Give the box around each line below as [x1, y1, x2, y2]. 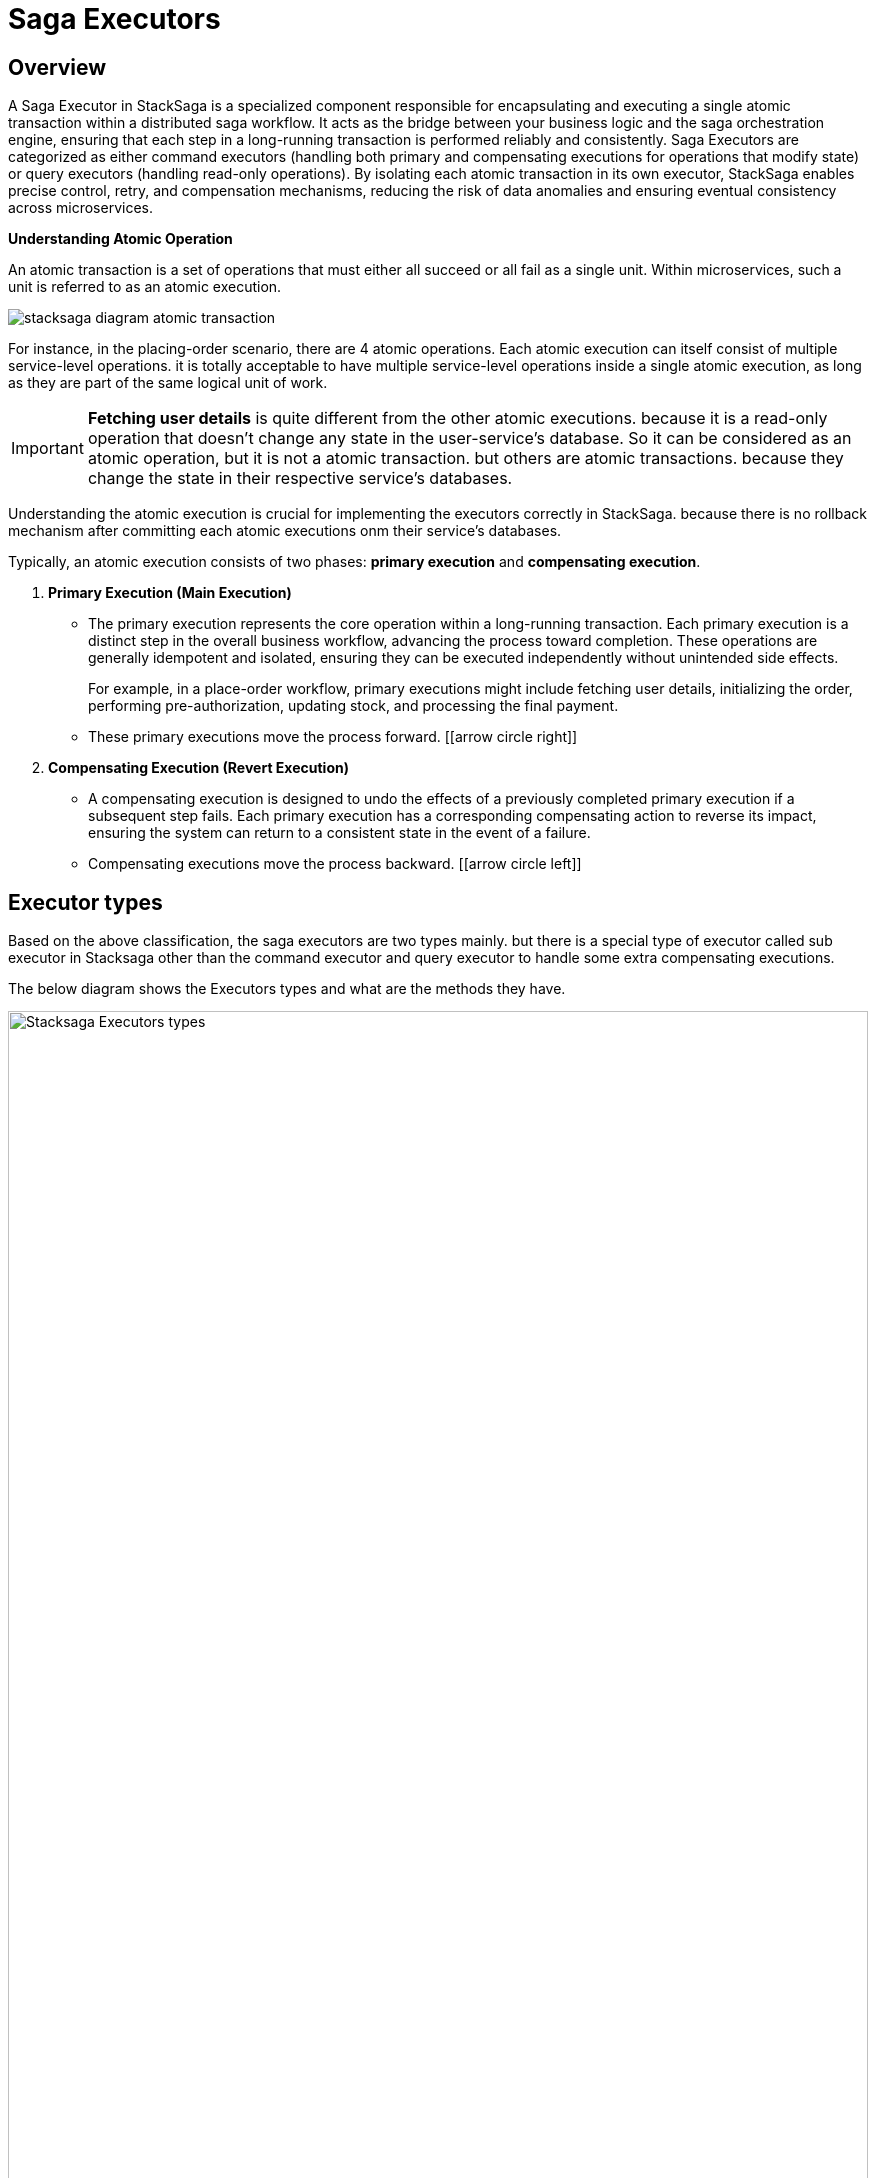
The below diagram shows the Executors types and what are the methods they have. [8, 980, 566, 998]
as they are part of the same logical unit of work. [8, 374, 328, 392]
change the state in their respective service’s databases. [87, 468, 513, 489]
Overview [8, 54, 107, 80]
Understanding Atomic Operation [8, 230, 233, 248]
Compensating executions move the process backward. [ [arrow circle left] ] [88, 855, 582, 873]
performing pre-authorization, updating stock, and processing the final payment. [88, 697, 619, 715]
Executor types [8, 889, 163, 915]
